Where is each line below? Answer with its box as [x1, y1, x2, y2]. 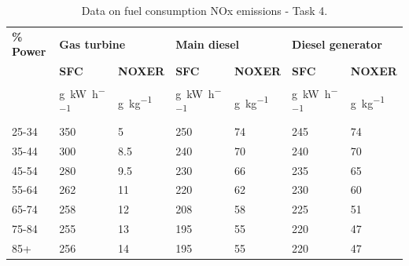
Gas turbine [59, 35, 126, 52]
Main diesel [175, 35, 240, 52]
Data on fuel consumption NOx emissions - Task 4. [81, 2, 328, 18]
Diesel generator [292, 35, 382, 52]
